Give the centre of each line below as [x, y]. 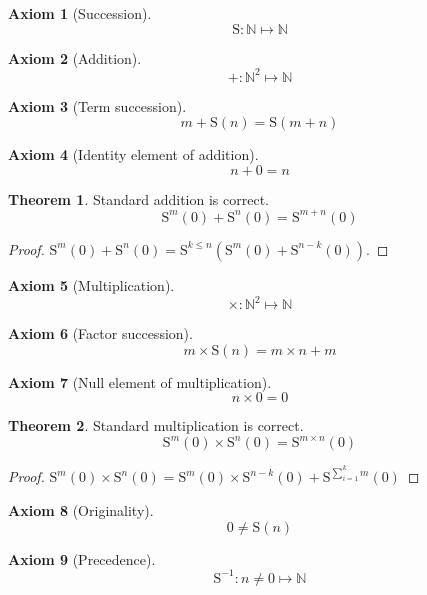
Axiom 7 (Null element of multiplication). [140, 381]
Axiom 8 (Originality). [81, 510]
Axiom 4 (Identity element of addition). [133, 154]
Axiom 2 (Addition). [75, 57]
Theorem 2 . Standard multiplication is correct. [156, 425]
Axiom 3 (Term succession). [97, 105]
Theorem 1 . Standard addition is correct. [138, 198]
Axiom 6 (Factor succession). [100, 333]
